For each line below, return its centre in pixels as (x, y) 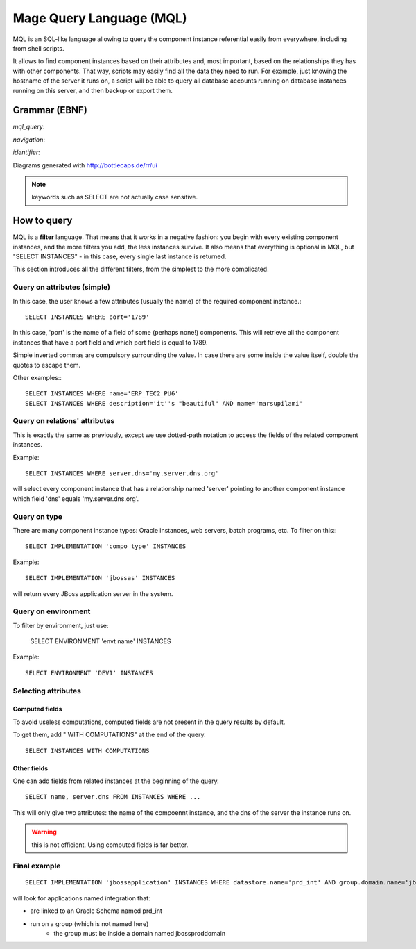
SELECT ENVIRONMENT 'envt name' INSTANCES (101, 641)
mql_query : (29, 127)
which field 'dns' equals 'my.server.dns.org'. (76, 498)
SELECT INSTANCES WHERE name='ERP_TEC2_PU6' (102, 394)
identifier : (27, 152)
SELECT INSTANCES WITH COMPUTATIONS (87, 751)
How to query (43, 221)
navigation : (29, 140)
